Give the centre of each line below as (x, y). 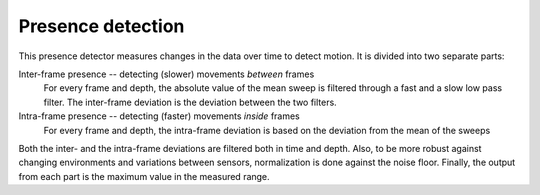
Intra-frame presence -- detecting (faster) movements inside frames (159, 116)
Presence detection (101, 26)
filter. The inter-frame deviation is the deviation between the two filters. (190, 102)
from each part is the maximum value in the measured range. (144, 176)
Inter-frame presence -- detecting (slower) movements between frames (166, 74)
